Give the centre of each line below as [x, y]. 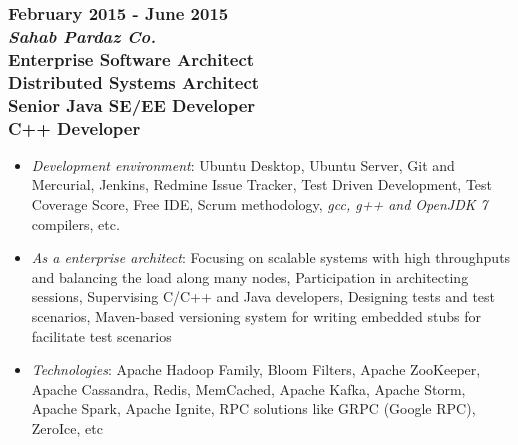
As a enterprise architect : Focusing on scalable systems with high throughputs [271, 257]
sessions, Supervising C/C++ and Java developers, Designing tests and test [263, 296]
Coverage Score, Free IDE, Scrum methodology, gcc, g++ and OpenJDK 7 [259, 204]
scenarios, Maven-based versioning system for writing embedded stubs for [256, 315]
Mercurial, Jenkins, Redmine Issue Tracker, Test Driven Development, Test [262, 184]
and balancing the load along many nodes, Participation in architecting [250, 276]
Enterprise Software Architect [131, 58]
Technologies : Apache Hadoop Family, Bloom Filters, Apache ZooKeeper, [256, 369]
